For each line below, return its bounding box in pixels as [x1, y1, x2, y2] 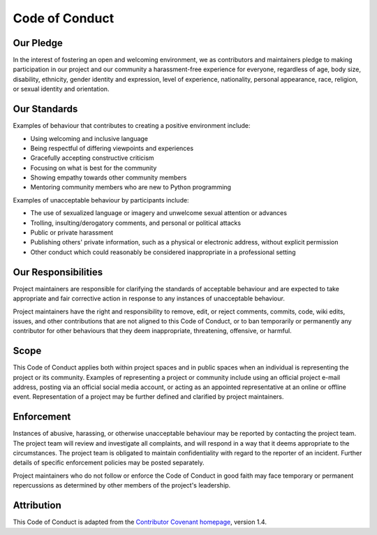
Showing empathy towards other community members [30, 173, 187, 182]
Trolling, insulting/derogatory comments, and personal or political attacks [30, 219, 241, 227]
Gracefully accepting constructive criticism [30, 154, 154, 162]
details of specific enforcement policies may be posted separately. [13, 458, 205, 467]
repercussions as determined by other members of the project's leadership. [13, 481, 231, 490]
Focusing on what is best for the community [30, 163, 157, 172]
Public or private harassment [30, 228, 114, 237]
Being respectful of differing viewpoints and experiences [30, 144, 194, 152]
